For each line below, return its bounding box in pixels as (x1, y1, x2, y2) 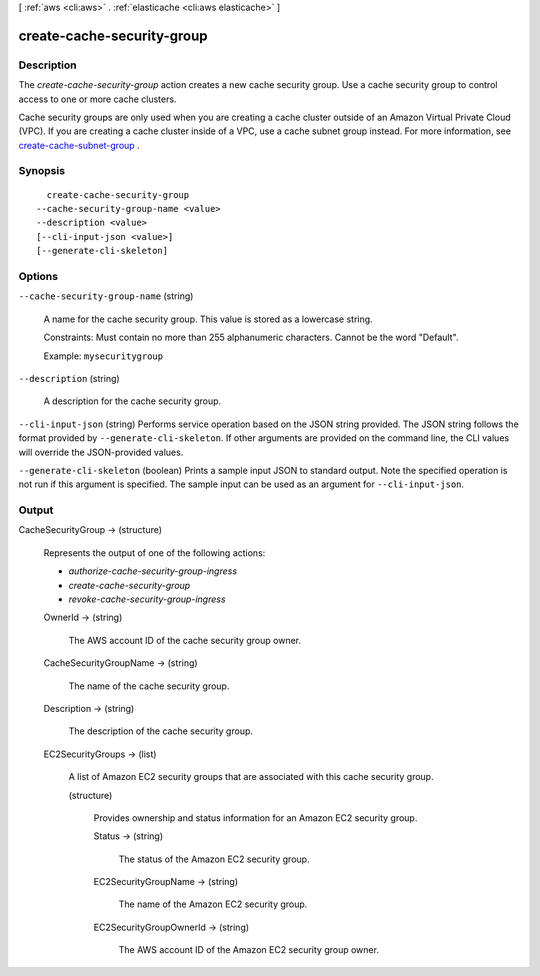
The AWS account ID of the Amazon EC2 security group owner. (118, 944, 380, 956)
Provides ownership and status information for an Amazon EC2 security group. (93, 811, 418, 824)
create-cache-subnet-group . (18, 139, 140, 151)
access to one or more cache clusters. (18, 93, 177, 105)
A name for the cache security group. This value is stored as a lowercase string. (43, 313, 374, 325)
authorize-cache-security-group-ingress (68, 565, 238, 577)
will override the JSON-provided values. (18, 446, 184, 458)
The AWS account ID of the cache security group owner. (68, 634, 302, 646)
